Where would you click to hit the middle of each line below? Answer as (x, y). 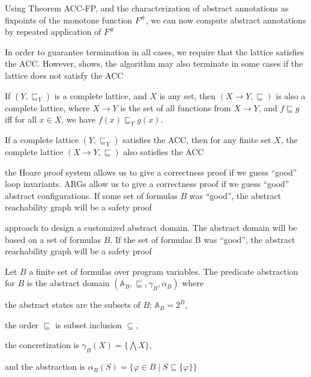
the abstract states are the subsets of (73, 305)
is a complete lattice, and (101, 95)
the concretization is (42, 345)
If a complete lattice (42, 139)
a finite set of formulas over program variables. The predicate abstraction (164, 271)
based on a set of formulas (53, 239)
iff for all (21, 119)
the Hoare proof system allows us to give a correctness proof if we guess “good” (151, 172)
